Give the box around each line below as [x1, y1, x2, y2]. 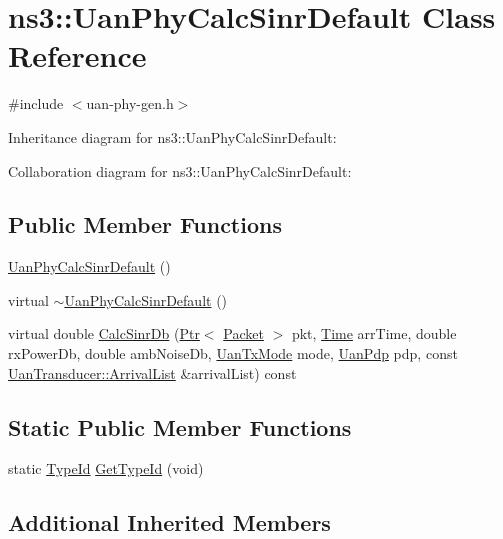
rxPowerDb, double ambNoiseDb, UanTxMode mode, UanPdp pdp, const [8, 343, 458, 364]
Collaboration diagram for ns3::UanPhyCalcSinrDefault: [8, 160, 352, 181]
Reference [8, 35, 147, 76]
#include [8, 93, 64, 114]
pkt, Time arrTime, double [291, 323, 457, 344]
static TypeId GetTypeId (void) [8, 458, 204, 479]
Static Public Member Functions [8, 411, 352, 442]
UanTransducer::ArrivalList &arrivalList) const [8, 362, 297, 383]
